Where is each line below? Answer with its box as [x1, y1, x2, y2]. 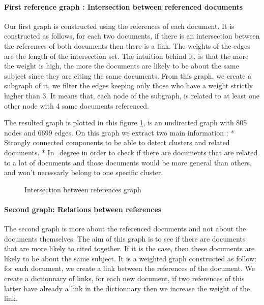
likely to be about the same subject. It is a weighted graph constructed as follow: [4, 253, 256, 263]
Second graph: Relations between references [4, 204, 162, 214]
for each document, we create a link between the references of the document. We [4, 263, 255, 274]
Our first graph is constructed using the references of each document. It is [4, 20, 234, 31]
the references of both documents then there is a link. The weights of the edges [4, 40, 250, 51]
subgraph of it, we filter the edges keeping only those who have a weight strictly [4, 80, 253, 91]
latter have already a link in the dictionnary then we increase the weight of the [4, 283, 250, 293]
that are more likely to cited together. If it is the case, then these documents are [4, 243, 255, 254]
